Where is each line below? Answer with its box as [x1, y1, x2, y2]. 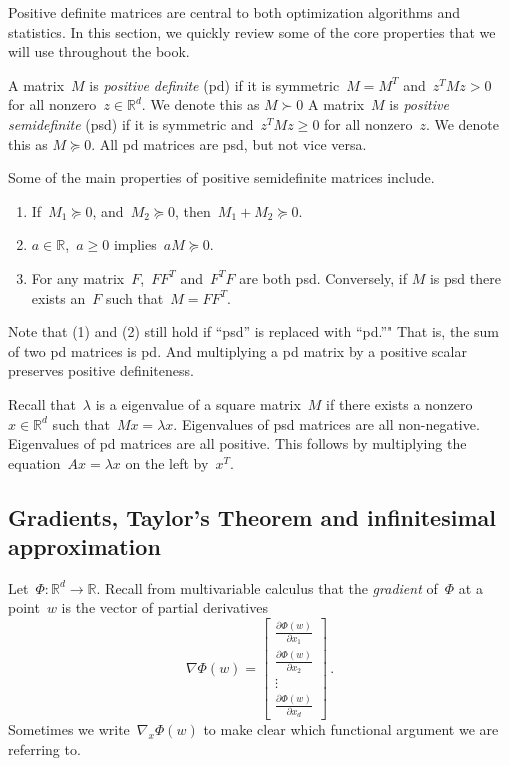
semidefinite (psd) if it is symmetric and [8, 113, 254, 134]
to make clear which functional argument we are [203, 719, 499, 740]
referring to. [8, 739, 81, 760]
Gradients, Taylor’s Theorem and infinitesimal [8, 501, 496, 532]
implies [113, 234, 157, 255]
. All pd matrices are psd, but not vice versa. [91, 133, 367, 154]
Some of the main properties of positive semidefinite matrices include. [8, 167, 435, 188]
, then [175, 200, 211, 221]
